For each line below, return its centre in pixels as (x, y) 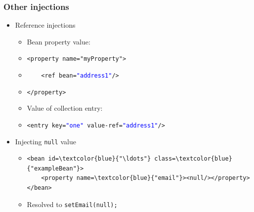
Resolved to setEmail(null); (72, 204)
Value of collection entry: (65, 108)
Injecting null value (45, 141)
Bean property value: (59, 41)
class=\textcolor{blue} (193, 159)
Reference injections (45, 25)
